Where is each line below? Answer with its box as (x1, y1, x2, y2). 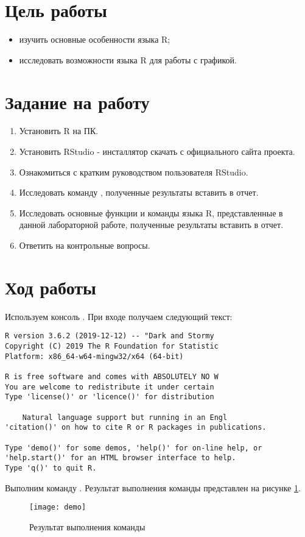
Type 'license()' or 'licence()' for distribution (5, 393, 214, 402)
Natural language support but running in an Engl (22, 413, 228, 422)
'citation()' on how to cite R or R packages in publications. (5, 423, 267, 432)
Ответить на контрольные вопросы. (19, 239, 150, 251)
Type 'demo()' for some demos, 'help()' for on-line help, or (5, 443, 262, 452)
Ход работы (5, 274, 96, 299)
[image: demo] (29, 503, 86, 512)
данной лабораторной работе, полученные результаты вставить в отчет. (19, 218, 284, 231)
